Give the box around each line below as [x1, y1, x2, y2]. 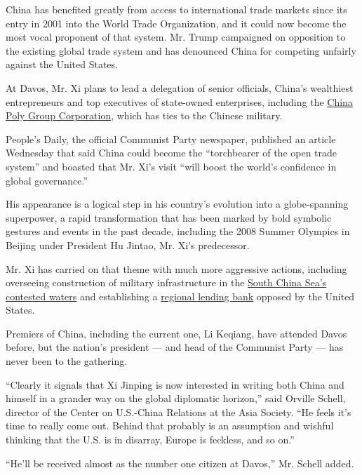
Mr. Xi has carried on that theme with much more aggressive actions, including [6, 261, 347, 276]
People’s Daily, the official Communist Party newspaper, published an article [6, 131, 336, 146]
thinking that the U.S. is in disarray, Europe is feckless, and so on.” [6, 432, 295, 447]
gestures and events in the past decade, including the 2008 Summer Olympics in [6, 224, 350, 239]
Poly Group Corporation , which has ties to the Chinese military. [6, 108, 283, 123]
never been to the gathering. [6, 354, 128, 368]
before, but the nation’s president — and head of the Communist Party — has [6, 340, 344, 354]
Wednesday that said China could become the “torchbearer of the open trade [6, 145, 337, 160]
